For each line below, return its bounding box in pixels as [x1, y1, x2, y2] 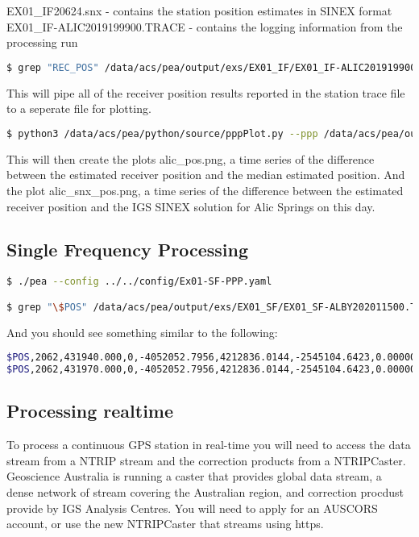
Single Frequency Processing [6, 237, 249, 262]
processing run [6, 34, 78, 51]
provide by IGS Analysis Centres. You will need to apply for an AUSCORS [6, 499, 378, 516]
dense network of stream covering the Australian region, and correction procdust [6, 484, 404, 501]
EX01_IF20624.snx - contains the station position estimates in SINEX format [6, 2, 392, 19]
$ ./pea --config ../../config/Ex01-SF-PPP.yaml [6, 276, 272, 288]
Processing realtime [6, 398, 174, 423]
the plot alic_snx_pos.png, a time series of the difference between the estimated [6, 181, 404, 198]
